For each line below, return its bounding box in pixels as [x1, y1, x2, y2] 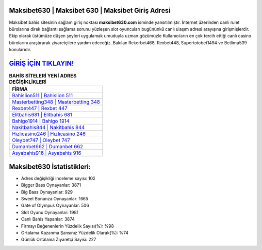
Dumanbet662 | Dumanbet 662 [12, 143, 83, 150]
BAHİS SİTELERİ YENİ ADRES [9, 72, 77, 79]
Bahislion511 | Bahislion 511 [12, 92, 73, 99]
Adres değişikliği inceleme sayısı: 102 [21, 175, 96, 181]
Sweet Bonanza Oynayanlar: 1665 [21, 196, 88, 202]
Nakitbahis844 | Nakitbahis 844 [12, 124, 85, 131]
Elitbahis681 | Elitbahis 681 [12, 111, 72, 118]
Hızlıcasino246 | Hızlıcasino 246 [12, 130, 86, 137]
